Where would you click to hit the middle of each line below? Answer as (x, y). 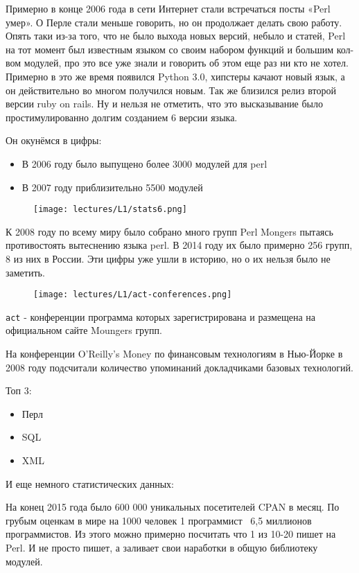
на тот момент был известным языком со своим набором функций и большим (170, 49)
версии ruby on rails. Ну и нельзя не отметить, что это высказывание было (165, 104)
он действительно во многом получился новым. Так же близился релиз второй (171, 90)
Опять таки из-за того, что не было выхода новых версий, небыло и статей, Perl (176, 36)
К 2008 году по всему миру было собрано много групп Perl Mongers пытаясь (169, 231)
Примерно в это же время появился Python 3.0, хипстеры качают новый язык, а (175, 76)
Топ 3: (19, 390)
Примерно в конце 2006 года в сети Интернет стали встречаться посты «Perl (168, 8)
